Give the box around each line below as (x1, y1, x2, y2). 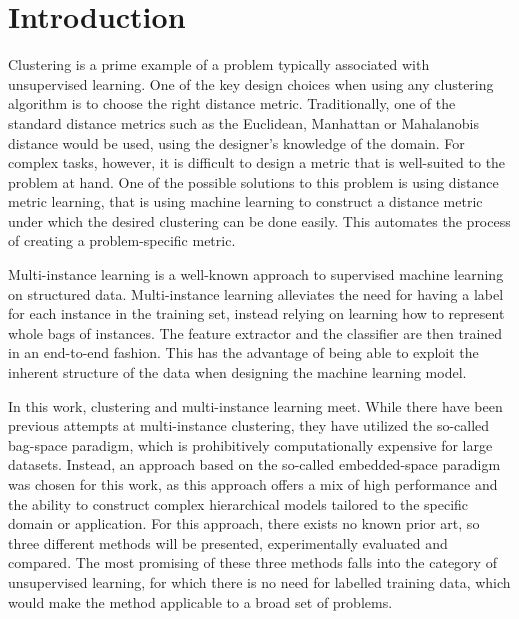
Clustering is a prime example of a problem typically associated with (8, 54, 430, 75)
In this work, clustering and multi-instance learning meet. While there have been (8, 395, 503, 416)
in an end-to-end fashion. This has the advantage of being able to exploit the (8, 342, 479, 363)
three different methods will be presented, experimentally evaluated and (8, 532, 448, 553)
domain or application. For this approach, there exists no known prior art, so (8, 513, 480, 534)
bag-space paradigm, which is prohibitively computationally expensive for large (8, 434, 493, 455)
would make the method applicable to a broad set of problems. (8, 591, 393, 612)
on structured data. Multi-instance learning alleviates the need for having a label (8, 283, 504, 304)
